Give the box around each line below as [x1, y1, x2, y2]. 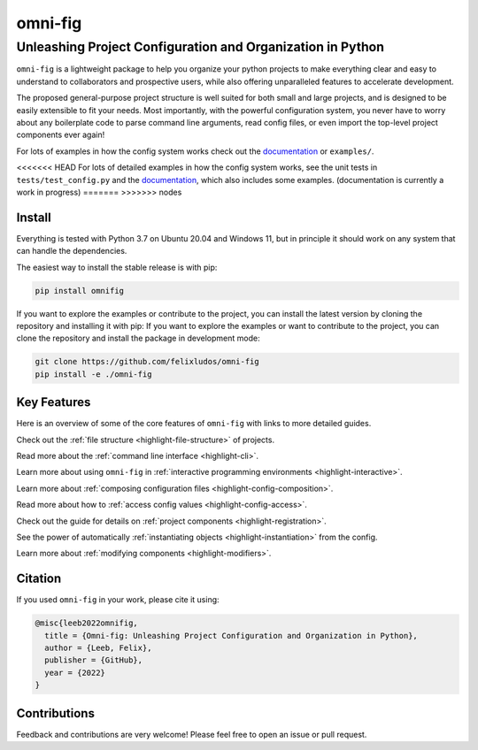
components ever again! [16, 129, 105, 141]
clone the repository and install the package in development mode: [16, 333, 260, 344]
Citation [16, 571, 62, 586]
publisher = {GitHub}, [44, 655, 143, 665]
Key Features [16, 394, 91, 410]
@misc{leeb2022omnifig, [35, 618, 139, 628]
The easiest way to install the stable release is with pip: [16, 262, 218, 272]
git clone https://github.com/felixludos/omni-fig [35, 356, 260, 367]
